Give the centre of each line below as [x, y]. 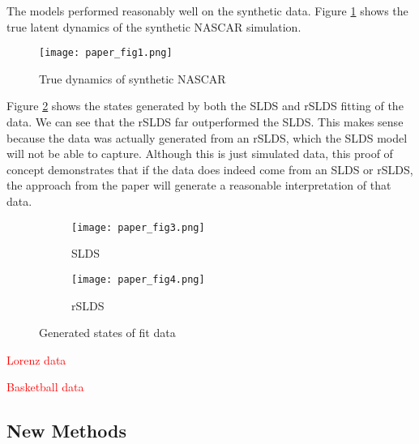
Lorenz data [36, 359]
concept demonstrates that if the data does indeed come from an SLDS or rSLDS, [210, 169]
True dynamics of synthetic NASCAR [133, 78]
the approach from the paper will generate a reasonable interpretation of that [199, 185]
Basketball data [45, 387]
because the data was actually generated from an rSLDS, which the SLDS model [207, 137]
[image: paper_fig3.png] [138, 227]
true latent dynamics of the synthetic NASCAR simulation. [154, 26]
